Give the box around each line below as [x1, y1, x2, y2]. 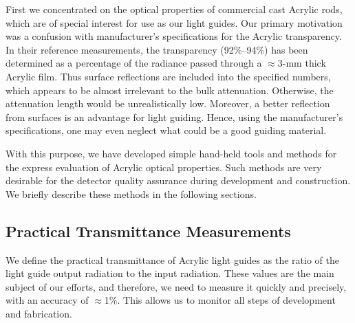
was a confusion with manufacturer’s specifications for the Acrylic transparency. [6, 29, 342, 43]
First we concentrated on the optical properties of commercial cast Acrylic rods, [6, 2, 343, 16]
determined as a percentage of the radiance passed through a [6, 56, 262, 70]
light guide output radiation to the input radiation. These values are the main [6, 266, 334, 280]
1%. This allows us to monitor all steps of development [104, 293, 336, 307]
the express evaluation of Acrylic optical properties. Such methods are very [6, 159, 322, 174]
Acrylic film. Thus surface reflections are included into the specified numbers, [6, 69, 331, 83]
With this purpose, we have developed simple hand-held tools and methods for [6, 146, 337, 160]
